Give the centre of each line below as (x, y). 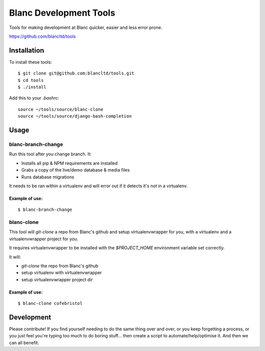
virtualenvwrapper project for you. (44, 239)
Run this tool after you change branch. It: (50, 154)
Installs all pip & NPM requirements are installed (69, 163)
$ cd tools (31, 80)
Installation (26, 50)
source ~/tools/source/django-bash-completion (75, 116)
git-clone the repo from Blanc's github (60, 266)
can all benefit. (24, 343)
